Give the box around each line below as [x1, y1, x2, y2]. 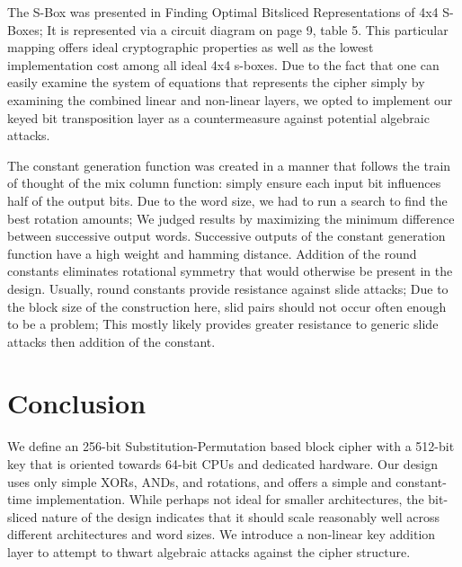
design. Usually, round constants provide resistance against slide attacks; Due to [7, 279, 449, 297]
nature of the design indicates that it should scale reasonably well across [41, 507, 440, 526]
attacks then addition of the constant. [7, 332, 216, 350]
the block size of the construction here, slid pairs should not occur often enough [7, 297, 447, 315]
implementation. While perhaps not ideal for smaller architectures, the [35, 490, 424, 509]
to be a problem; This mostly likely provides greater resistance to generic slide [7, 315, 439, 333]
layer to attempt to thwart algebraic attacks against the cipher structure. [7, 542, 411, 561]
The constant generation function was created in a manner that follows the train [7, 155, 451, 174]
